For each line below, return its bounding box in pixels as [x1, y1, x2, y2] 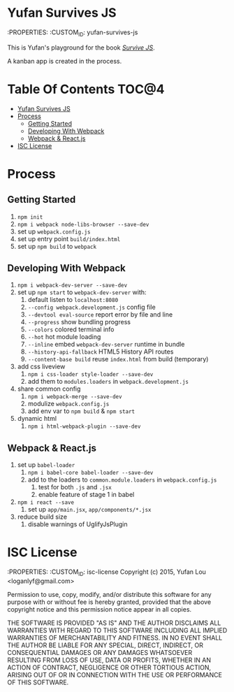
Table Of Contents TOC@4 [7, 81, 166, 97]
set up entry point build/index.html [17, 234, 121, 243]
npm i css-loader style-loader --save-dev [27, 371, 154, 378]
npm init [17, 213, 43, 221]
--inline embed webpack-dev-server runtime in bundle [27, 340, 185, 349]
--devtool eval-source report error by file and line [27, 310, 173, 319]
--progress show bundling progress [27, 318, 131, 326]
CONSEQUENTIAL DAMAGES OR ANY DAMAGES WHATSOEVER [7, 649, 193, 657]
